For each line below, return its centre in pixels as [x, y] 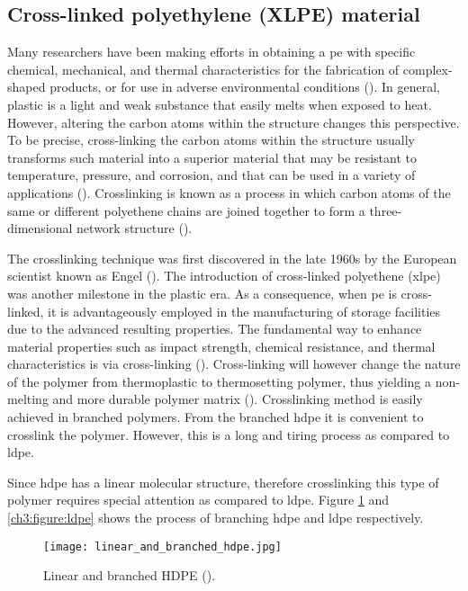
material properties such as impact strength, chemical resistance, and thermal [221, 346]
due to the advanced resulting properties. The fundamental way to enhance [215, 329]
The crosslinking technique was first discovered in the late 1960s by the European [232, 258]
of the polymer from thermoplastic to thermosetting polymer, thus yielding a [220, 381]
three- [386, 210]
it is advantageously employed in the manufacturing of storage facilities [244, 311]
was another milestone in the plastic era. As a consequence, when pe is [202, 293]
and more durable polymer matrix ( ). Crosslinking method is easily [238, 399]
